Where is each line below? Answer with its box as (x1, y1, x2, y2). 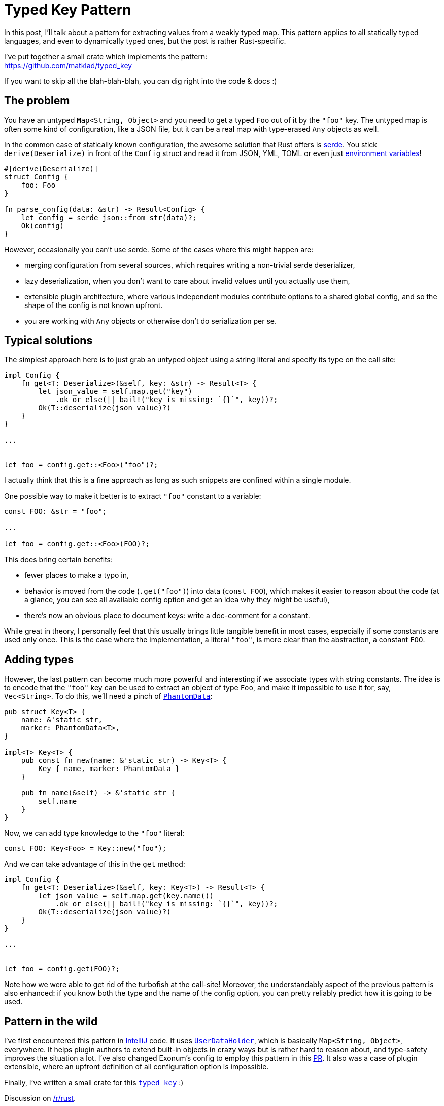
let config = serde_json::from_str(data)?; (21, 213, 197, 222)
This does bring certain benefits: (4, 555, 113, 564)
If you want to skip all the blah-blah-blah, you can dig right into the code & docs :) (4, 76, 277, 85)
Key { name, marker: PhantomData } (38, 764, 180, 773)
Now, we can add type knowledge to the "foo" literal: (4, 828, 185, 838)
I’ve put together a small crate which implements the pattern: (4, 52, 208, 61)
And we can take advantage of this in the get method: (4, 859, 185, 869)
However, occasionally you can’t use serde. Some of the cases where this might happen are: (4, 244, 314, 254)
